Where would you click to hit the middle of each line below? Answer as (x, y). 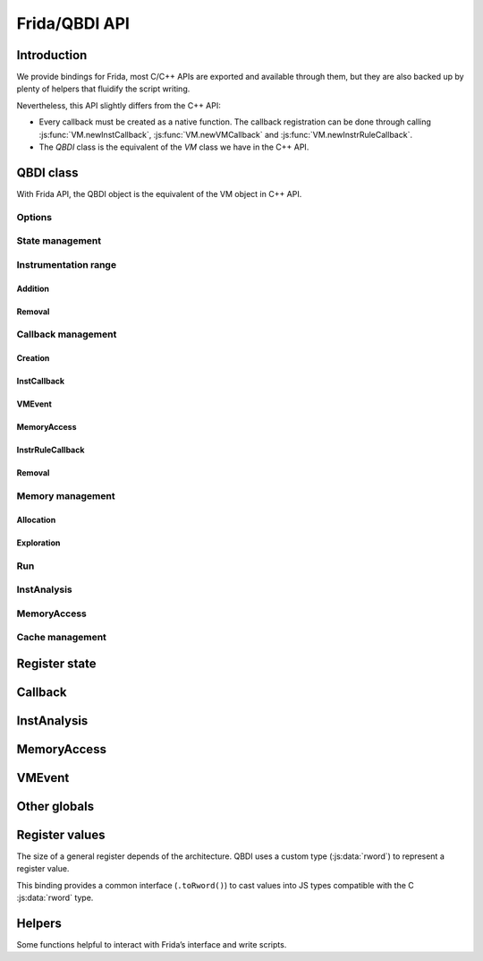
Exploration (38, 543)
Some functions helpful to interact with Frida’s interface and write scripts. (152, 945)
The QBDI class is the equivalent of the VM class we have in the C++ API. (174, 147)
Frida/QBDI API (73, 23)
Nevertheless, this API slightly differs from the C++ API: (119, 105)
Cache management (62, 638)
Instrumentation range (66, 264)
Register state (57, 663)
